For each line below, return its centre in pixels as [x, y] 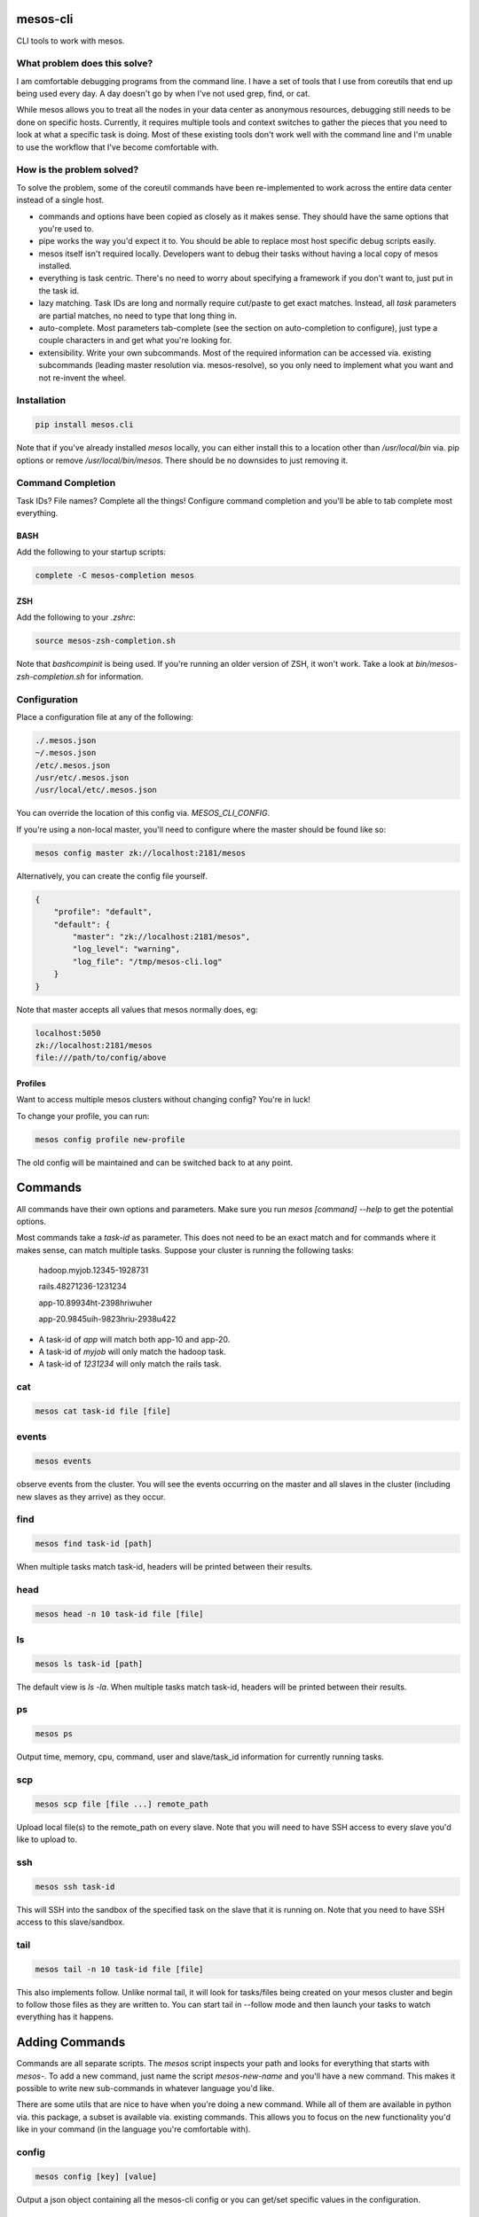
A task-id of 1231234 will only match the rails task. [130, 1364]
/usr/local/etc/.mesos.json [96, 790]
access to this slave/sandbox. [71, 1922]
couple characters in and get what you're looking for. [135, 341]
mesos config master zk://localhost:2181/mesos [140, 853]
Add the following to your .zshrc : [76, 617]
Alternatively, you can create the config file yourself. [112, 876]
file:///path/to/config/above [101, 1058]
